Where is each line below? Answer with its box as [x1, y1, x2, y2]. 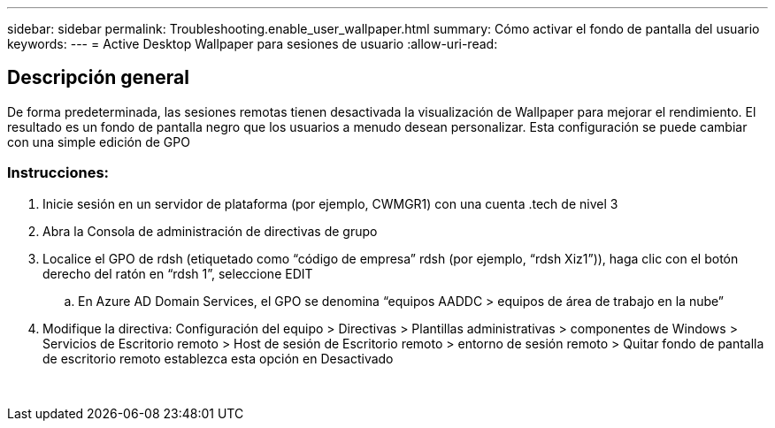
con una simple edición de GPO [7, 134, 190, 149]
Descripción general [7, 66, 189, 89]
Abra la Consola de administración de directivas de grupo [42, 223, 378, 239]
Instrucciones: [7, 164, 110, 182]
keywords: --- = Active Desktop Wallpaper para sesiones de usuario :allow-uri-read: [7, 36, 498, 51]
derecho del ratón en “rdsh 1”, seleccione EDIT [42, 265, 313, 281]
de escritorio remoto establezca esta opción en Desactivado [42, 350, 394, 366]
